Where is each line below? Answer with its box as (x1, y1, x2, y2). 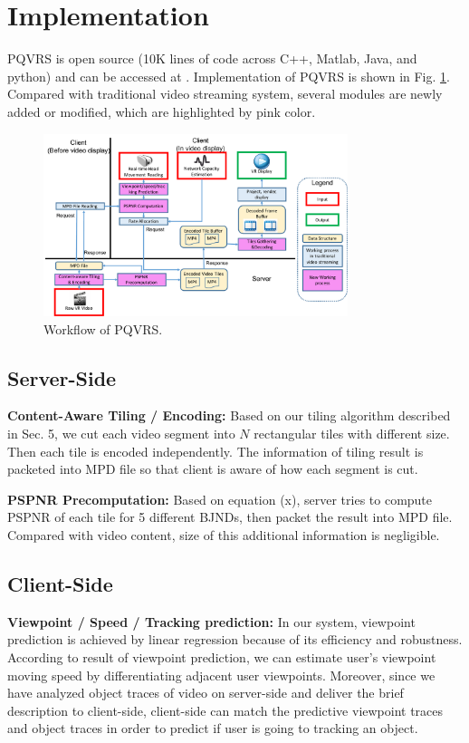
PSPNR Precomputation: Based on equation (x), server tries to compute (7, 489, 433, 508)
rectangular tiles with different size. (254, 423, 450, 442)
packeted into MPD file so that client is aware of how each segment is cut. (7, 459, 418, 478)
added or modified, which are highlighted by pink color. (7, 101, 316, 121)
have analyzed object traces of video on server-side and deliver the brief (7, 683, 404, 702)
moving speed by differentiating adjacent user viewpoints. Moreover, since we (7, 665, 435, 684)
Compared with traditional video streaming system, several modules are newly (7, 84, 443, 103)
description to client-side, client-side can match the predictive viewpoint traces (7, 700, 444, 719)
